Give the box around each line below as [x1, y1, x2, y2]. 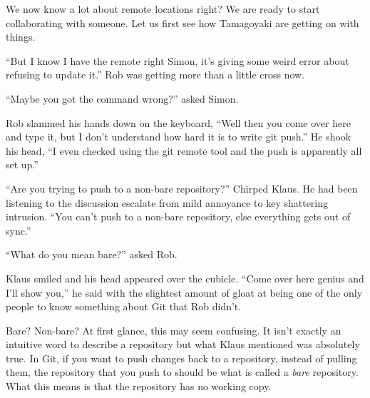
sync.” [6, 223, 31, 238]
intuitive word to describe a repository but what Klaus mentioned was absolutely [6, 337, 360, 352]
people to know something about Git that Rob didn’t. [6, 299, 242, 314]
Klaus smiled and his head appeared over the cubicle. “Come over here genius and [6, 270, 364, 285]
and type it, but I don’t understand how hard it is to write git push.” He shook [6, 129, 351, 144]
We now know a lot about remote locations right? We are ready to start [6, 1, 320, 16]
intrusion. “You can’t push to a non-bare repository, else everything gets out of [6, 209, 351, 224]
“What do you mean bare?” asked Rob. [6, 247, 178, 262]
